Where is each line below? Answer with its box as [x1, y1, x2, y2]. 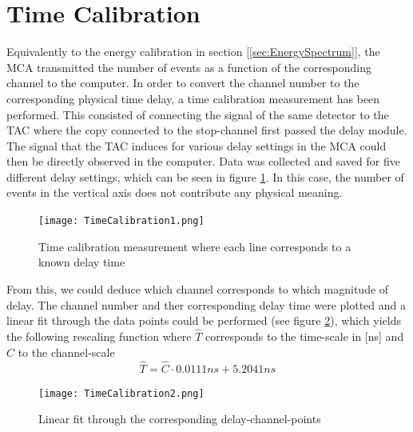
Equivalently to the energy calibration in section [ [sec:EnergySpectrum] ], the [6, 43, 380, 60]
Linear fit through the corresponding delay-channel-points [38, 410, 321, 427]
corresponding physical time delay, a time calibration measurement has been [6, 90, 380, 106]
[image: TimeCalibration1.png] [38, 215, 205, 227]
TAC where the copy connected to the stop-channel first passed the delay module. [6, 122, 407, 138]
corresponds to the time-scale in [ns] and [205, 327, 404, 344]
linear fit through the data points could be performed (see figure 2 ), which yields [6, 312, 401, 329]
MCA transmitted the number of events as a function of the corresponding [6, 58, 372, 75]
